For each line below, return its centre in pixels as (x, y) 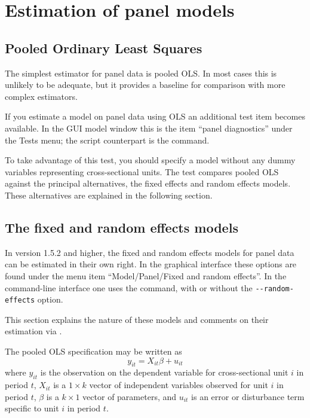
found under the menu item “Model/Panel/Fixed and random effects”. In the (146, 275)
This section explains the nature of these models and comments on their (137, 319)
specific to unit (32, 408)
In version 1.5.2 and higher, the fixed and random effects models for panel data (150, 252)
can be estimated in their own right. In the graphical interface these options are (151, 264)
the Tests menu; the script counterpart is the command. (107, 140)
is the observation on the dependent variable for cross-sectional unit (164, 372)
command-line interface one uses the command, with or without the (129, 287)
